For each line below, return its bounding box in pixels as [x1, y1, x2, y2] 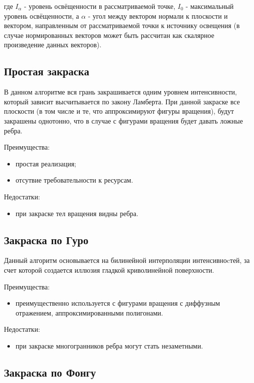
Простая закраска [4, 64, 90, 79]
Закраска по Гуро [4, 232, 89, 247]
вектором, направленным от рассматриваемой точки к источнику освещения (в [4, 20, 240, 31]
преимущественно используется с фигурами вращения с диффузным [15, 298, 220, 308]
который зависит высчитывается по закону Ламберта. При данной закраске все [4, 96, 240, 106]
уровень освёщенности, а [4, 10, 79, 21]
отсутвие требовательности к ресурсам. [15, 175, 133, 185]
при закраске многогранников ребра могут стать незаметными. [15, 340, 203, 351]
